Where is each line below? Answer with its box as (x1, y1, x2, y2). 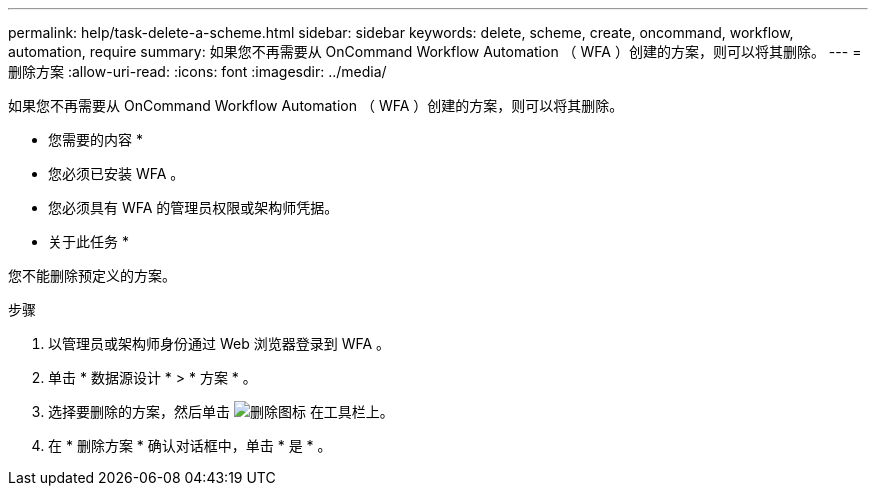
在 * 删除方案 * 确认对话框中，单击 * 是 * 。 (48, 437, 332, 454)
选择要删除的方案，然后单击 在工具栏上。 (48, 403, 394, 420)
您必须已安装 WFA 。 (48, 165, 185, 182)
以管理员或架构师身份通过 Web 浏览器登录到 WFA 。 (48, 335, 391, 352)
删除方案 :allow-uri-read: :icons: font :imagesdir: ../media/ (8, 63, 387, 80)
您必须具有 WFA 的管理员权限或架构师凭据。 (48, 199, 339, 216)
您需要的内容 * (48, 131, 143, 148)
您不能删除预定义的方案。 (8, 267, 176, 284)
